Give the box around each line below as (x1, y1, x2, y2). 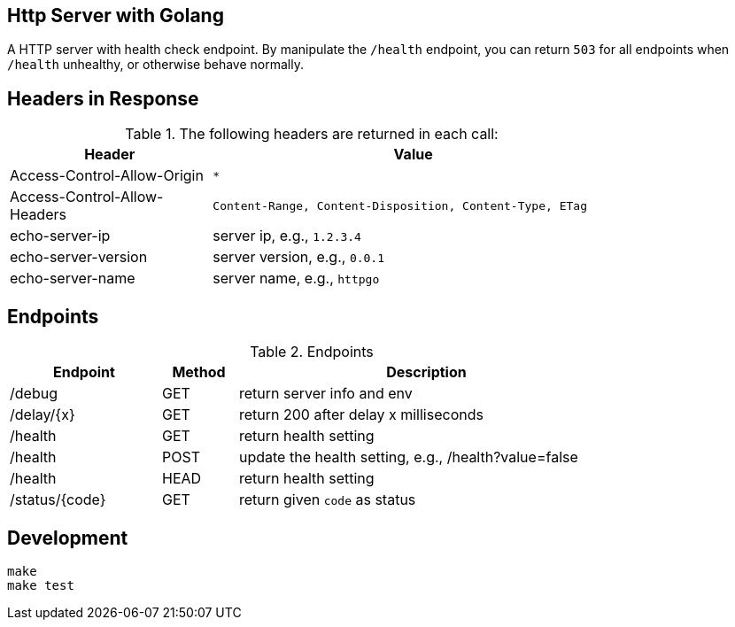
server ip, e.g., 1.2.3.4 (213, 227, 361, 245)
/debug (10, 384, 58, 403)
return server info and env (239, 384, 413, 403)
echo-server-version (10, 248, 148, 267)
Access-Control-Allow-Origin (10, 166, 204, 185)
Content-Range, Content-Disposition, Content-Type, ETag (213, 198, 587, 213)
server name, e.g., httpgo (213, 269, 380, 288)
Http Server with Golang (7, 4, 224, 27)
